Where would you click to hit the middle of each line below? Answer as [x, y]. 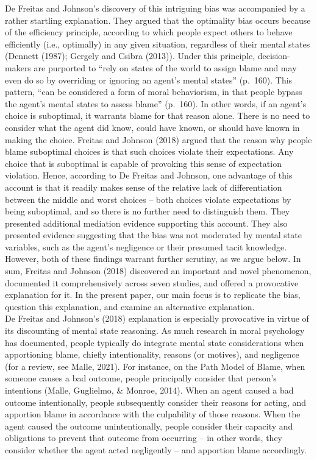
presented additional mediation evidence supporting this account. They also [146, 223]
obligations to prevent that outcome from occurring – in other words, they [144, 438]
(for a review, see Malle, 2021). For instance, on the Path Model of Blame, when [155, 366]
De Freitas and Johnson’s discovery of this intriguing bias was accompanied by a [155, 8]
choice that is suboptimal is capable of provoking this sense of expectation [143, 163]
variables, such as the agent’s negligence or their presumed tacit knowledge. [146, 246]
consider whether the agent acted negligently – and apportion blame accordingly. [156, 449]
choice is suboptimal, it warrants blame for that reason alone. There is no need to [158, 115]
